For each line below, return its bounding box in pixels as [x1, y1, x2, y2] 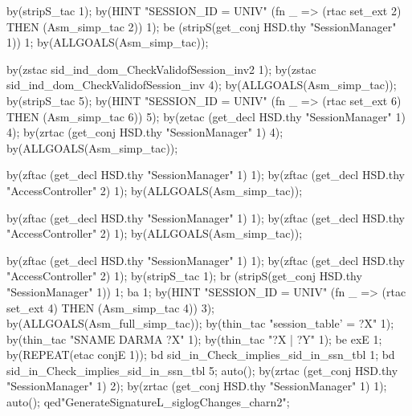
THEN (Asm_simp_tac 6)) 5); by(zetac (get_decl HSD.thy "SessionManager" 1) [6, 108, 406, 124]
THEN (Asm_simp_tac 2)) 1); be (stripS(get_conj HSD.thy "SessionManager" [6, 18, 397, 35]
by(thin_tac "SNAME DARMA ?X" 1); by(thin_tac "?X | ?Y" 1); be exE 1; [6, 330, 382, 347]
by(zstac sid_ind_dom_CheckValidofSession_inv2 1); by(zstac [6, 60, 316, 77]
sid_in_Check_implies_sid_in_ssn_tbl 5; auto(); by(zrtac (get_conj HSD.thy [6, 361, 398, 378]
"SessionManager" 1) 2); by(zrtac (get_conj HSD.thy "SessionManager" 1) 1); [6, 377, 387, 394]
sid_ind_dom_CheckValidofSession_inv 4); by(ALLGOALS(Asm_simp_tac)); [6, 76, 397, 93]
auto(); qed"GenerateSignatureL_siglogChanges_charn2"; [6, 394, 290, 410]
